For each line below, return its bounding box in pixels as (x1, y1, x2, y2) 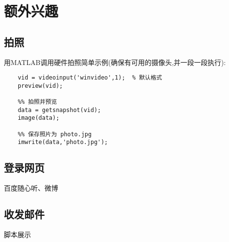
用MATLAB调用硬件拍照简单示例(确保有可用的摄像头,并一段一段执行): (4, 57, 226, 67)
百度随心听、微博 (4, 183, 58, 193)
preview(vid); (17, 82, 63, 89)
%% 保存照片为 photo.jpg (17, 130, 92, 138)
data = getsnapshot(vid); (17, 106, 101, 113)
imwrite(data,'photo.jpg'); (17, 139, 108, 146)
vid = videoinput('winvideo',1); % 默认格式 (17, 74, 162, 81)
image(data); (17, 114, 60, 122)
